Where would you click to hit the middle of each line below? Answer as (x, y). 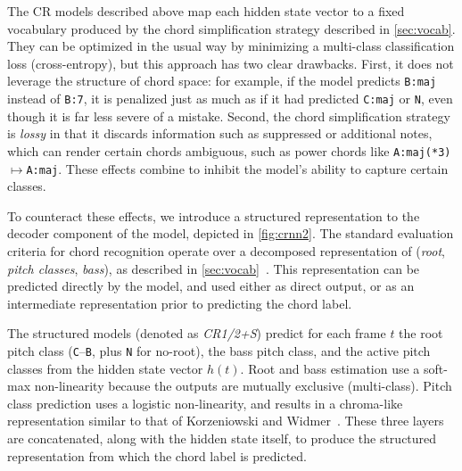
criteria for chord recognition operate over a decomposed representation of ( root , (227, 250)
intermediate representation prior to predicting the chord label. (180, 303)
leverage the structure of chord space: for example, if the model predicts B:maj (222, 81)
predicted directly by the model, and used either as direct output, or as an (211, 286)
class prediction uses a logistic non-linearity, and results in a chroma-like (205, 403)
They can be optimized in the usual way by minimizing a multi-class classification (231, 46)
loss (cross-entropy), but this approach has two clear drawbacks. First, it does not (231, 63)
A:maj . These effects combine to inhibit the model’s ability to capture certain (237, 168)
